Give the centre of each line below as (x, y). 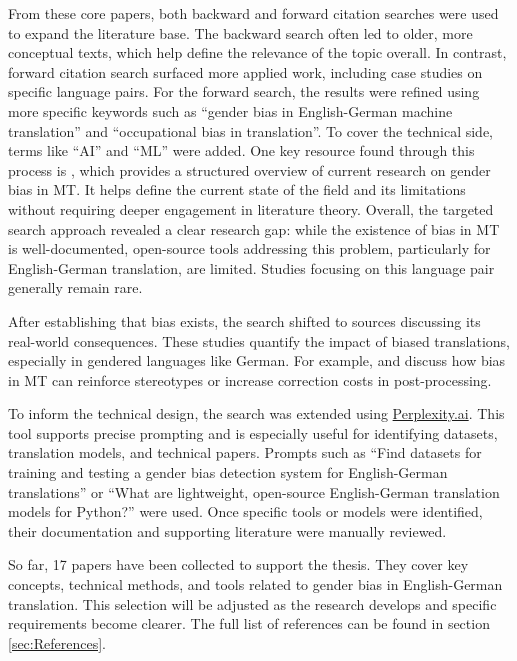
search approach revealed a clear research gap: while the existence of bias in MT (254, 228)
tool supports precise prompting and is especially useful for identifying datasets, (253, 432)
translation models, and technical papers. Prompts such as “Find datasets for (245, 452)
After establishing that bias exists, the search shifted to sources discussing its (244, 320)
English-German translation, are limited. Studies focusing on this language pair (251, 267)
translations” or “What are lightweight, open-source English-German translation (254, 491)
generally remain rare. (75, 287)
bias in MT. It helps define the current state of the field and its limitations (237, 189)
